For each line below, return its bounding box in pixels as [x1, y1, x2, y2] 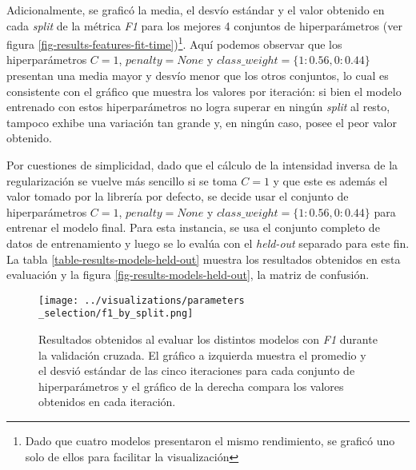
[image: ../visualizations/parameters [38, 294, 245, 306]
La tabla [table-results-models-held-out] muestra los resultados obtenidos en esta [6, 250, 401, 267]
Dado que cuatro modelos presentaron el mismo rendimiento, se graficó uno [25, 432, 395, 449]
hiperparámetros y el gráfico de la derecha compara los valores [38, 377, 344, 394]
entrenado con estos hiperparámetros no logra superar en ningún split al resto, [6, 98, 390, 115]
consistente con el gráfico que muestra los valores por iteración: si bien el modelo [6, 82, 402, 99]
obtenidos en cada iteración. [38, 393, 176, 410]
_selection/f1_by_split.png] [38, 308, 194, 320]
